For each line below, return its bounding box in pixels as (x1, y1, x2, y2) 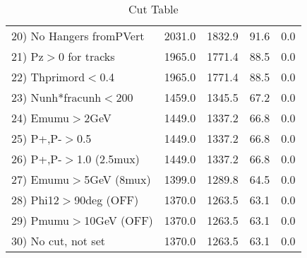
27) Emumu (11, 171, 70, 187)
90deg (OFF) (74, 192, 139, 208)
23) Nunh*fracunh (11, 89, 102, 105)
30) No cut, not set (11, 233, 105, 249)
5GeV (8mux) (84, 171, 151, 187)
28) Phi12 (11, 192, 59, 208)
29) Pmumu (11, 212, 70, 228)
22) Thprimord (11, 69, 85, 85)
